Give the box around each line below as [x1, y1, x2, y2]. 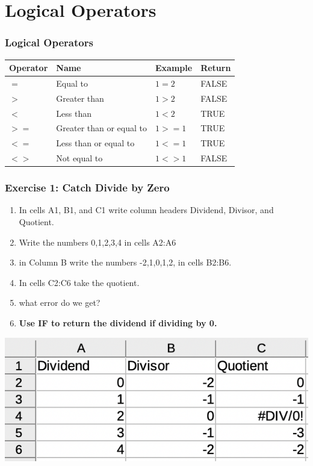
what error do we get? [19, 296, 101, 309]
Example [155, 61, 193, 74]
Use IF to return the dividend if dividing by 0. [19, 317, 217, 329]
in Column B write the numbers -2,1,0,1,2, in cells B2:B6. [19, 256, 232, 269]
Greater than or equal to [56, 122, 147, 134]
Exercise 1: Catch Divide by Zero [5, 180, 170, 195]
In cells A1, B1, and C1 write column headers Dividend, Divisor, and [19, 203, 274, 216]
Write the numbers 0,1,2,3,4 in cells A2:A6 [19, 235, 176, 248]
